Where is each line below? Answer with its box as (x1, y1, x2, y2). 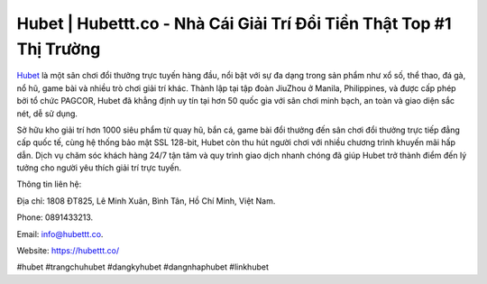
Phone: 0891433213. (16, 212, 94, 223)
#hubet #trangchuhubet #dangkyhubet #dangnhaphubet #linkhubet (16, 261, 270, 272)
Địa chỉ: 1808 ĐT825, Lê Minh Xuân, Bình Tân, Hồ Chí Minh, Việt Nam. (16, 195, 276, 206)
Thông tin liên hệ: (16, 179, 82, 189)
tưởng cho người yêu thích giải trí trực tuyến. (16, 162, 182, 173)
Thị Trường (16, 39, 101, 59)
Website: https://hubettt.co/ (16, 245, 120, 256)
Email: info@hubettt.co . (16, 228, 104, 239)
